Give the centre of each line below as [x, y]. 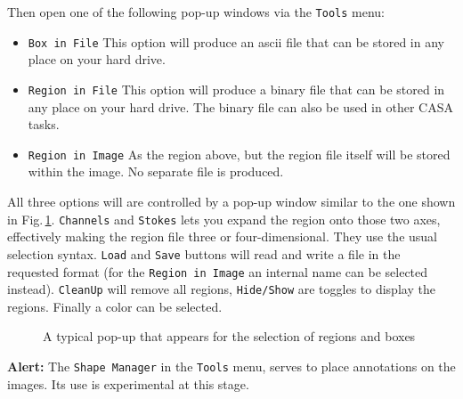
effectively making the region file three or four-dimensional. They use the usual [222, 236]
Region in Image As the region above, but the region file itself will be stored [239, 154]
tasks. [44, 124]
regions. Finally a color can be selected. [115, 306]
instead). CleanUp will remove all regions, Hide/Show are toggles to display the [221, 289]
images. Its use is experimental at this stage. [128, 383]
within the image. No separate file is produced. [156, 171]
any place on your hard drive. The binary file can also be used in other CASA [240, 106]
